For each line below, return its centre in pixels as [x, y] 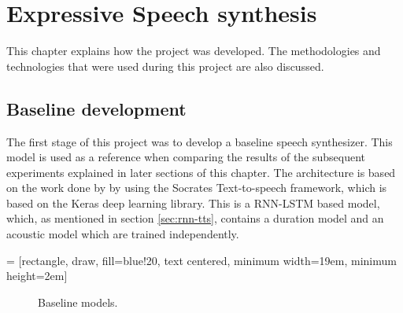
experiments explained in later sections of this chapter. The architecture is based [201, 172]
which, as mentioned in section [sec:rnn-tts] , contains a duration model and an [195, 218]
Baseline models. [78, 302]
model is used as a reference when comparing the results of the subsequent [186, 157]
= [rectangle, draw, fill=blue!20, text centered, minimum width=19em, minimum [201, 260]
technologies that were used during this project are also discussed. [165, 66]
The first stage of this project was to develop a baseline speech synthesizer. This [200, 141]
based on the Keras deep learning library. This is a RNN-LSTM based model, [193, 203]
